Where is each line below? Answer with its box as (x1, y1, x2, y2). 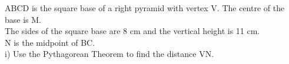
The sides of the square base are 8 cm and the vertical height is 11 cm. (5, 25, 260, 37)
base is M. (5, 13, 41, 25)
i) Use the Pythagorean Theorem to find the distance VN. (5, 48, 214, 60)
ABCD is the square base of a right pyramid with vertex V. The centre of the (5, 2, 285, 14)
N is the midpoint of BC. (5, 36, 95, 48)
